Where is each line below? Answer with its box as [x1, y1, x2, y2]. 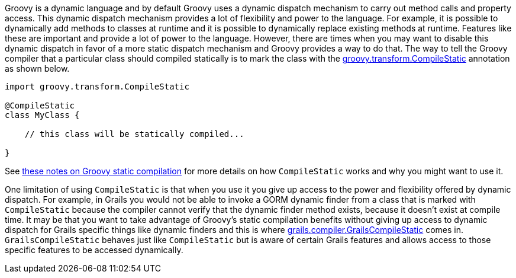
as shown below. [5, 63, 70, 74]
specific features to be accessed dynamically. [5, 245, 183, 255]
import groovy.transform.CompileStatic [5, 82, 189, 91]
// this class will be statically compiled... [24, 129, 244, 139]
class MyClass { [5, 110, 80, 120]
